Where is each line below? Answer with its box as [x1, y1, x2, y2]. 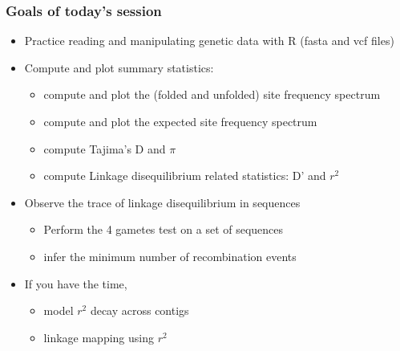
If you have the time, [24, 275, 127, 292]
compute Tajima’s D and [43, 140, 166, 157]
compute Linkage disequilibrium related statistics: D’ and [43, 167, 326, 184]
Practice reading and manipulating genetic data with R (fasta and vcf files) [24, 32, 394, 49]
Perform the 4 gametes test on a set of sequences [43, 221, 284, 238]
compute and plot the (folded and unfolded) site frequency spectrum [43, 86, 381, 103]
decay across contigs [90, 302, 189, 319]
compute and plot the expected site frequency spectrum [43, 113, 317, 129]
